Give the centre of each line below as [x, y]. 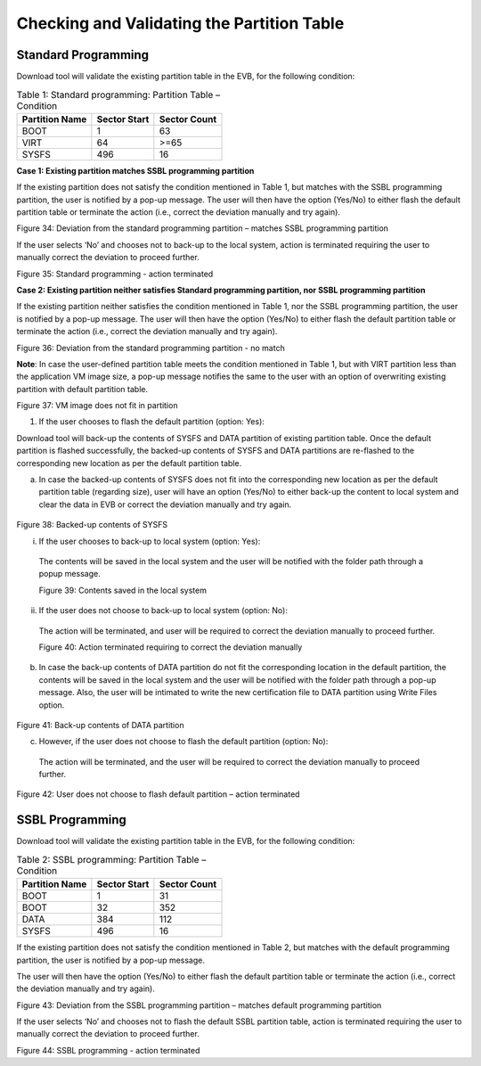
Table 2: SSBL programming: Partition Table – [111, 859]
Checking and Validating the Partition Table [180, 23]
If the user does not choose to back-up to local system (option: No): [163, 611]
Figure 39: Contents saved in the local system [122, 590]
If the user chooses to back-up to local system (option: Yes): [150, 541]
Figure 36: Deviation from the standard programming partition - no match [151, 348]
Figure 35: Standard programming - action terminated [115, 274]
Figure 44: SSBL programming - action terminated [108, 1050]
